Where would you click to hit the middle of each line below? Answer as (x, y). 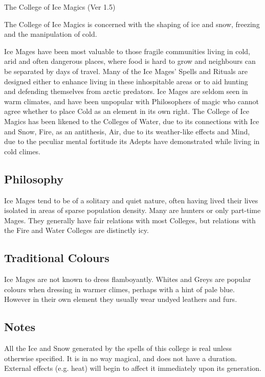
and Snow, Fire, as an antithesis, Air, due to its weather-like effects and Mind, (127, 131)
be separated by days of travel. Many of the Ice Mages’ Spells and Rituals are (126, 71)
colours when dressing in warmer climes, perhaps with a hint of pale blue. (119, 289)
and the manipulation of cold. (51, 34)
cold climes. (22, 151)
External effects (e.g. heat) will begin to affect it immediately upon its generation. (133, 368)
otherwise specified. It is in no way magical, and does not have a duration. (120, 358)
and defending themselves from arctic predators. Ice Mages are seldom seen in (126, 91)
